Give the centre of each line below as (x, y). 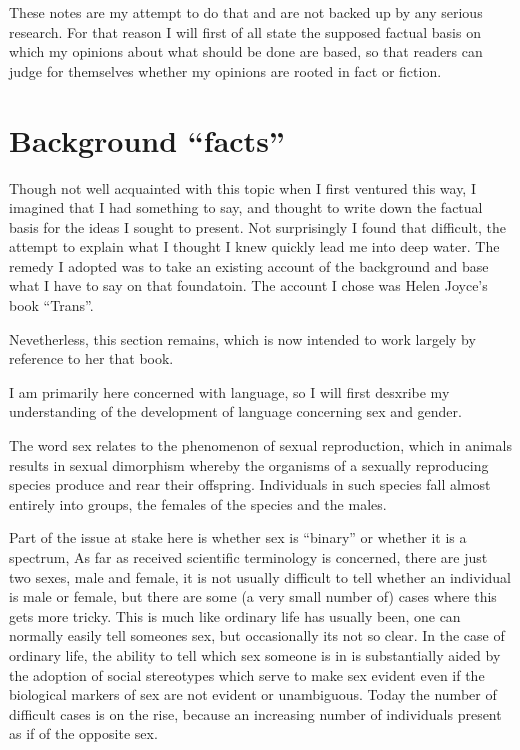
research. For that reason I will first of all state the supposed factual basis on (245, 31)
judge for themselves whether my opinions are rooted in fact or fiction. (225, 70)
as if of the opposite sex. (83, 733)
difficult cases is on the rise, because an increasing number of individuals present (255, 713)
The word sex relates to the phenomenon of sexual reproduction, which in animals (260, 445)
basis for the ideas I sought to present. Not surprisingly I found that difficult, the (257, 226)
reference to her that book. (91, 358)
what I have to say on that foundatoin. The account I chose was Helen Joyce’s (248, 285)
